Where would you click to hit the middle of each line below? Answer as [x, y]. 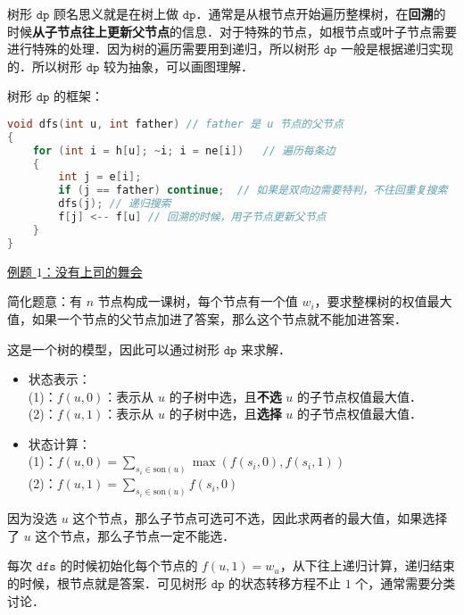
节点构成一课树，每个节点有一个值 [198, 301]
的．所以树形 [45, 66]
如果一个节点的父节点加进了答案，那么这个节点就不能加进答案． [219, 318]
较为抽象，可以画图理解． [179, 66]
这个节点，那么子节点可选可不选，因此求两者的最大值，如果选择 [260, 518]
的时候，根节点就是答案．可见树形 [107, 582]
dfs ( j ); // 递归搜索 [115, 204]
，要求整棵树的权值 [371, 301]
